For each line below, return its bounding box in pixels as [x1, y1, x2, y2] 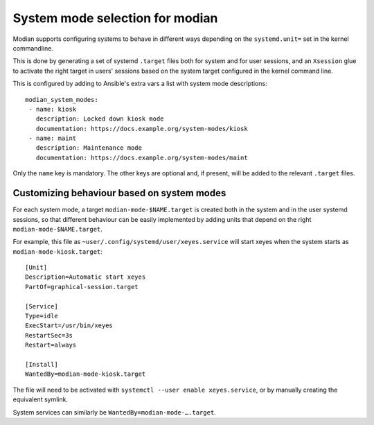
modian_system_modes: [25, 96, 98, 103]
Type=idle [25, 312, 58, 320]
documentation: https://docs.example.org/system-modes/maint [35, 153, 249, 162]
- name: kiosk [28, 105, 77, 113]
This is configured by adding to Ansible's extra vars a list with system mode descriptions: [12, 80, 267, 88]
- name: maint [28, 135, 77, 142]
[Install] [25, 361, 58, 368]
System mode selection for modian [12, 10, 218, 26]
